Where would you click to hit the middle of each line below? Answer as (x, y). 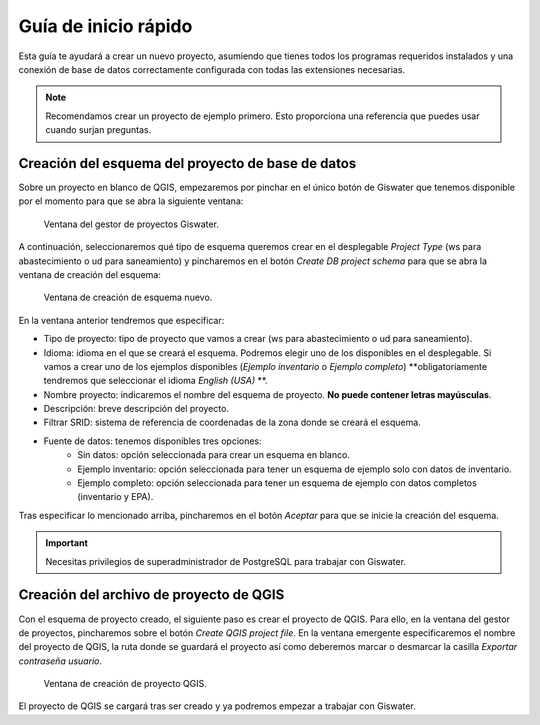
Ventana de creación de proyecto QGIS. (125, 684)
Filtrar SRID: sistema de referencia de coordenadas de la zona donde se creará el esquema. (232, 422)
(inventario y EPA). (115, 497)
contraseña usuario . (60, 661)
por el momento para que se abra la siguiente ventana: (131, 201)
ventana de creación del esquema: (90, 274)
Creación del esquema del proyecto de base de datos (187, 163)
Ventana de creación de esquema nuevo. (128, 297)
